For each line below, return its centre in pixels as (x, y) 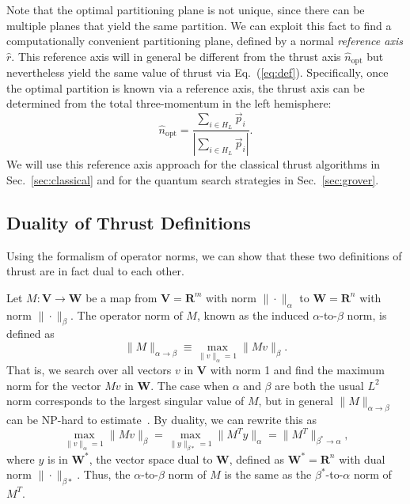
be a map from (121, 297)
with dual (362, 459)
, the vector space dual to (151, 459)
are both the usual (319, 385)
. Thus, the (104, 474)
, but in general (296, 401)
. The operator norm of (127, 315)
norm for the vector (54, 385)
